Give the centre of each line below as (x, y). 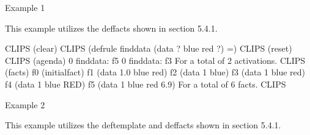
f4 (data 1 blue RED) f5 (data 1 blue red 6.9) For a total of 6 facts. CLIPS (146, 84)
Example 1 (25, 7)
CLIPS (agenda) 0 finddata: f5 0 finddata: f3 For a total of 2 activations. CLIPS (155, 60)
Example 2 (25, 104)
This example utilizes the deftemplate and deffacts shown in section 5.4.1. (143, 125)
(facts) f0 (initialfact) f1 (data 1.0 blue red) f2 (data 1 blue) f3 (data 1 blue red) (155, 72)
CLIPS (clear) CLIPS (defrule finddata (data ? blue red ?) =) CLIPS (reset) (149, 48)
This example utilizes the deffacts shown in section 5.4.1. (111, 28)
